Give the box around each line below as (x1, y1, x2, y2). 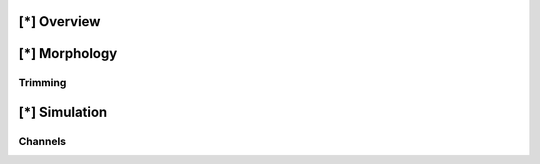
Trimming (18, 76, 67, 90)
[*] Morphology (18, 45, 118, 62)
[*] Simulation (18, 104, 108, 121)
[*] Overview (18, 13, 101, 30)
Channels (18, 134, 67, 148)
